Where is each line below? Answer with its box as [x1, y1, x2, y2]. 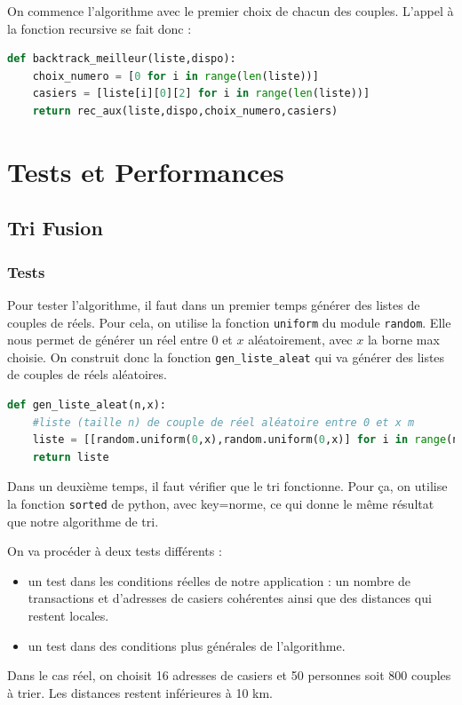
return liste [32, 450, 109, 463]
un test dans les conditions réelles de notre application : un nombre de [28, 571, 411, 590]
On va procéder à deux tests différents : [7, 542, 222, 560]
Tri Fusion [7, 214, 103, 242]
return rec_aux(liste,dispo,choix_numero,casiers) [32, 104, 339, 117]
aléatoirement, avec [248, 330, 353, 349]
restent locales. [28, 606, 109, 625]
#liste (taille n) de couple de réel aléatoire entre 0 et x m [32, 416, 415, 429]
